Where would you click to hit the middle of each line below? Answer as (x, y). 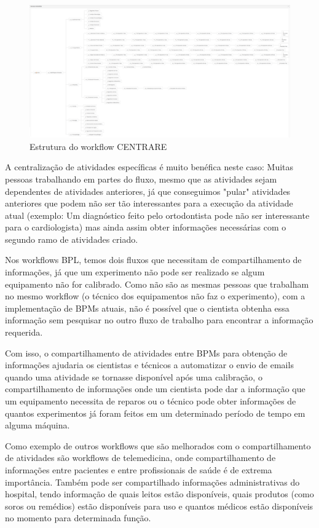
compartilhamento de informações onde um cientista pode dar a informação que (155, 389)
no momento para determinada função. (78, 518)
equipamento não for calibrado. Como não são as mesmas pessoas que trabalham (157, 284)
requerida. (24, 332)
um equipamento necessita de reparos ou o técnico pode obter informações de (151, 401)
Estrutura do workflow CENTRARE (98, 146)
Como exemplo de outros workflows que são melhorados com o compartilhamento (158, 445)
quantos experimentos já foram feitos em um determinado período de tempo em (155, 413)
